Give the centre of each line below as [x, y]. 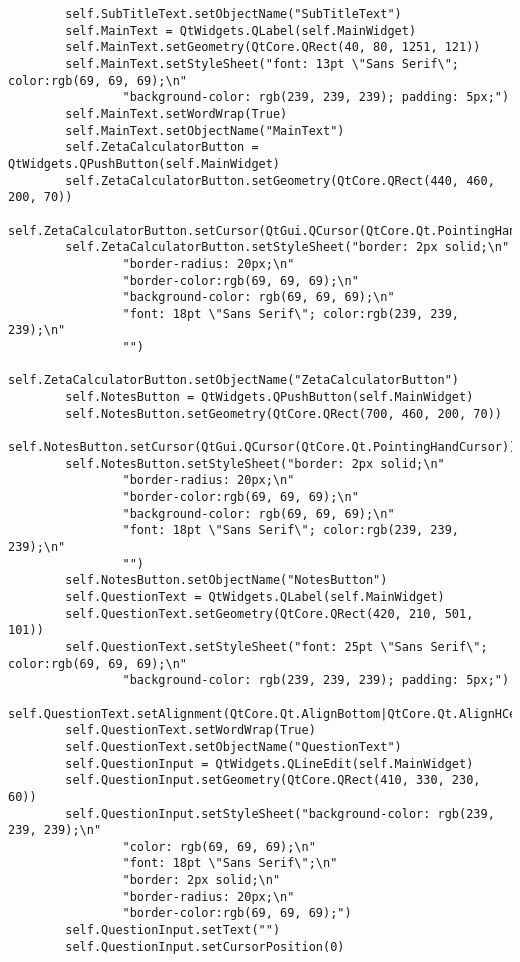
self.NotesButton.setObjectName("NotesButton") [226, 580]
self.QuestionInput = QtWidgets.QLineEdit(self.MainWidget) [269, 763]
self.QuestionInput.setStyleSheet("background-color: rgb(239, [280, 813]
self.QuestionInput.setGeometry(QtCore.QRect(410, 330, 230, [273, 780]
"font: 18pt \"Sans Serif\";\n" [230, 863]
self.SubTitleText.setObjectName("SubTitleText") [233, 14]
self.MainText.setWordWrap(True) [176, 113]
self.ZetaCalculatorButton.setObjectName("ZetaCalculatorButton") [234, 380]
